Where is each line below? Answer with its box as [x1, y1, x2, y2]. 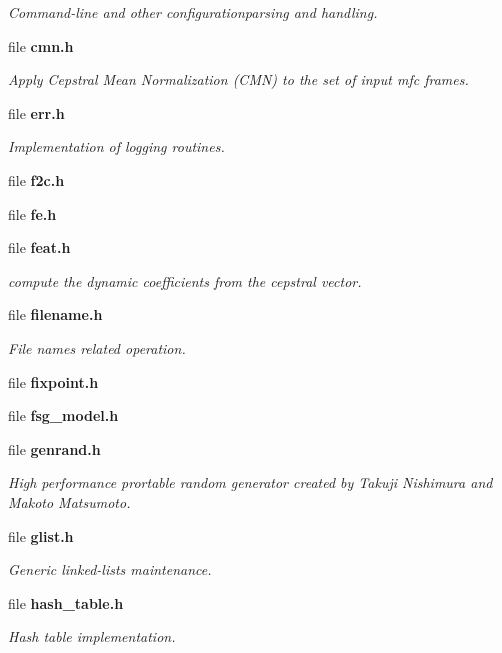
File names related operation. [8, 337, 186, 358]
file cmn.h [8, 35, 74, 56]
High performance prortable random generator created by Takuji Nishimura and [8, 472, 493, 493]
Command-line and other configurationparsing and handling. [8, 2, 378, 22]
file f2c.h [8, 169, 65, 190]
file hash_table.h [8, 592, 124, 613]
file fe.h [8, 203, 57, 224]
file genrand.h [8, 438, 101, 459]
